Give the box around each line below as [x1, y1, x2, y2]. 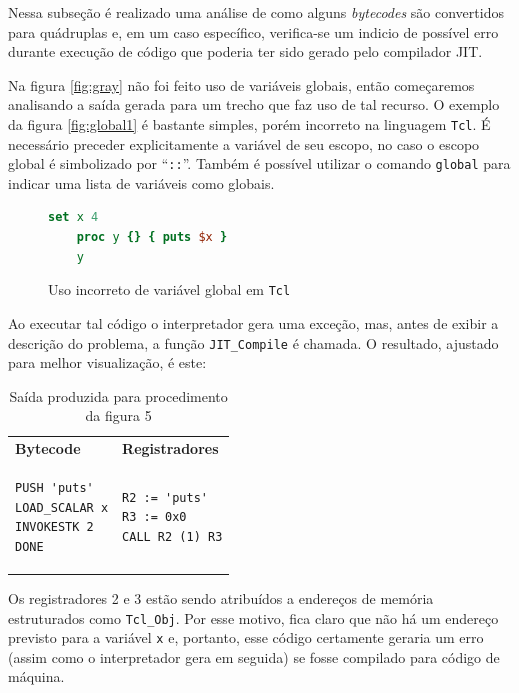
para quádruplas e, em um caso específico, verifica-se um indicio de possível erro [8, 21, 499, 42]
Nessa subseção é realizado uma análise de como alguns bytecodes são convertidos [8, 2, 504, 22]
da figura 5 [85, 405, 152, 426]
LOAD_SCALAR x [15, 500, 109, 515]
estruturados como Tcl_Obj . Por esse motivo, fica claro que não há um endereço [8, 607, 499, 628]
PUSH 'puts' [15, 481, 94, 496]
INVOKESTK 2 [15, 520, 94, 535]
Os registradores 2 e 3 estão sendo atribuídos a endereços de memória [8, 587, 434, 608]
